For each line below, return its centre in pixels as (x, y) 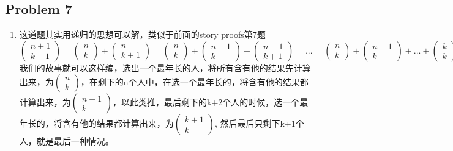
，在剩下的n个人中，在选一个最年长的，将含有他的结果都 (194, 82)
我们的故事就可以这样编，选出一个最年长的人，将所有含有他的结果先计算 (165, 67)
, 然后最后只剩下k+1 (255, 123)
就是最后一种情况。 (75, 141)
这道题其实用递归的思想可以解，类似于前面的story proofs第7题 (142, 34)
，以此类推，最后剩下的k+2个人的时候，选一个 (206, 102)
